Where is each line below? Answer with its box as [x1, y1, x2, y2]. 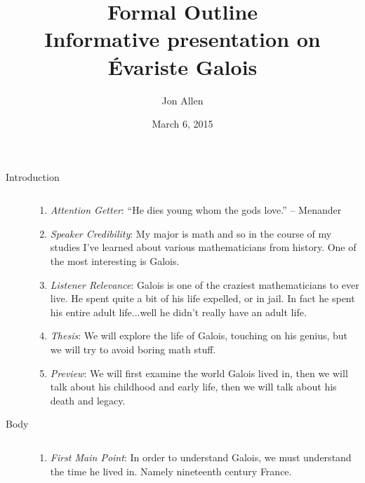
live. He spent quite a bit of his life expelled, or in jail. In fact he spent [50, 291, 355, 306]
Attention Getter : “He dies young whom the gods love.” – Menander [50, 203, 342, 217]
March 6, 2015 [152, 116, 213, 131]
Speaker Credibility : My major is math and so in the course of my [50, 226, 332, 240]
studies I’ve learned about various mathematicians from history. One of [50, 240, 357, 254]
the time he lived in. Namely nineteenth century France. [50, 463, 292, 478]
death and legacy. [50, 393, 126, 407]
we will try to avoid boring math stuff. [50, 342, 216, 357]
